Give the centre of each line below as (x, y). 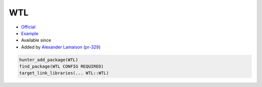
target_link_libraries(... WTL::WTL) (64, 73)
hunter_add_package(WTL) (49, 60)
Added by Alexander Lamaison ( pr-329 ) (61, 47)
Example (30, 33)
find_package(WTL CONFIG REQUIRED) (61, 67)
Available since (36, 40)
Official (28, 27)
